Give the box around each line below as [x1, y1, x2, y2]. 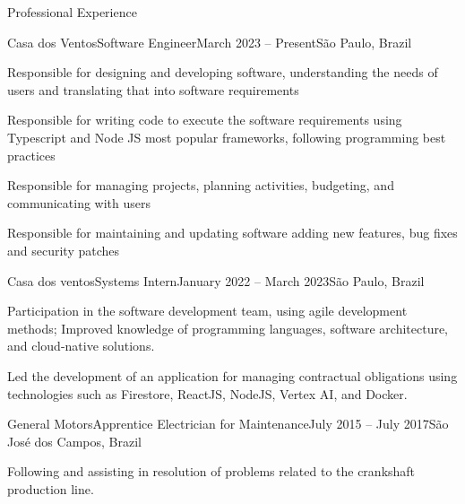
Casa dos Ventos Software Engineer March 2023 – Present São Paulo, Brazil [7, 32, 412, 51]
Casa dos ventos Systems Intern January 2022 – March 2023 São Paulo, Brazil [7, 271, 425, 290]
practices [7, 145, 56, 164]
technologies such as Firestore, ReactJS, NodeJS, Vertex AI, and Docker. [7, 384, 408, 403]
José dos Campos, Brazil [7, 431, 142, 450]
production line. [7, 479, 94, 498]
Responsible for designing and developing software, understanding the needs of [7, 63, 438, 82]
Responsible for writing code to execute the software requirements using [7, 110, 402, 129]
